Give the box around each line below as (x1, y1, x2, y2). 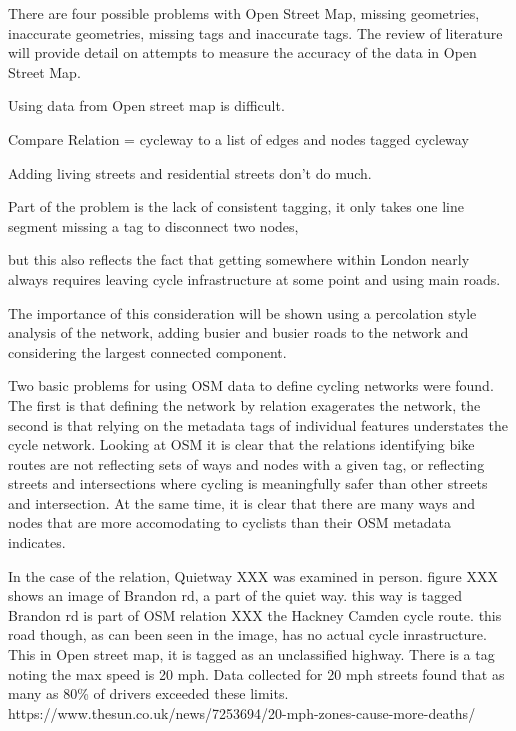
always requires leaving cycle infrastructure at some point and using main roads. (8, 268, 501, 289)
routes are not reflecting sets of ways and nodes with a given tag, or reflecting (8, 453, 485, 474)
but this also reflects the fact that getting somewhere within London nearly (8, 249, 470, 270)
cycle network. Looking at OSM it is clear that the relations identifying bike (8, 434, 475, 455)
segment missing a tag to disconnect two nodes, (8, 215, 299, 236)
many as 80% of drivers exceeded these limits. (8, 683, 289, 704)
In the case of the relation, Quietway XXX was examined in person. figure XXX (8, 565, 498, 586)
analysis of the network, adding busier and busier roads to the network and (8, 322, 469, 343)
